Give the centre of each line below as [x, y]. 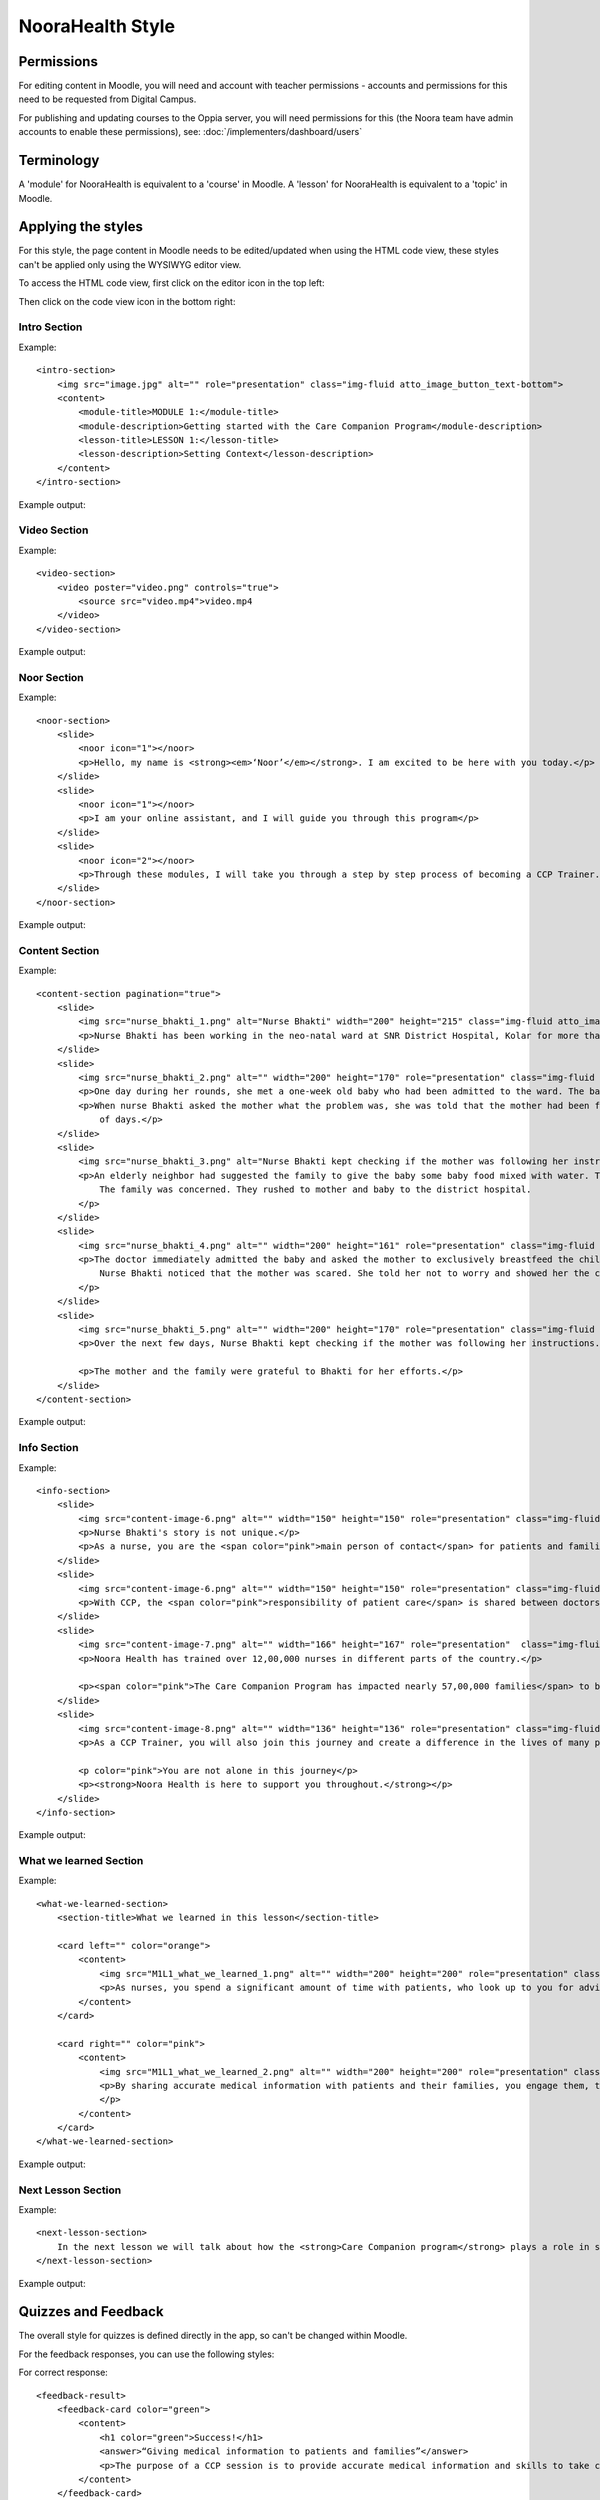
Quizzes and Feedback [91, 2311]
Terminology [59, 160]
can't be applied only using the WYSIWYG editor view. [130, 264]
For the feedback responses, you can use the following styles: [146, 2354]
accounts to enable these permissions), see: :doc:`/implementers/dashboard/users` [190, 132]
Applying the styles [81, 226]
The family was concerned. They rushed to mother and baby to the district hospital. [315, 1189]
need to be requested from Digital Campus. [107, 99]
